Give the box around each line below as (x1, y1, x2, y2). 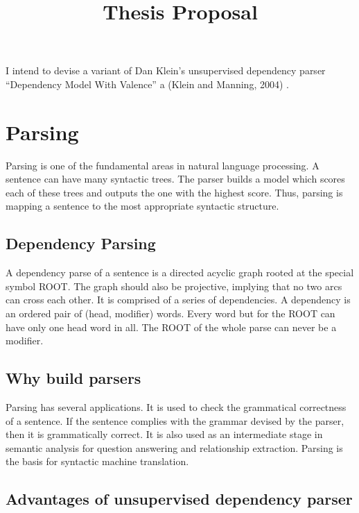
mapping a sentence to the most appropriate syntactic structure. (6, 199, 279, 213)
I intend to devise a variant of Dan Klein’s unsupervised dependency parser (6, 63, 326, 78)
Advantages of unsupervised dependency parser (6, 488, 353, 510)
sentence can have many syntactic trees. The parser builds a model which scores (6, 171, 345, 186)
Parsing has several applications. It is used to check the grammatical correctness (6, 400, 347, 414)
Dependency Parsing (6, 233, 156, 254)
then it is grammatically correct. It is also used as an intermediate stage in (6, 427, 323, 441)
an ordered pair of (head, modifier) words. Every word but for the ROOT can (6, 306, 335, 321)
